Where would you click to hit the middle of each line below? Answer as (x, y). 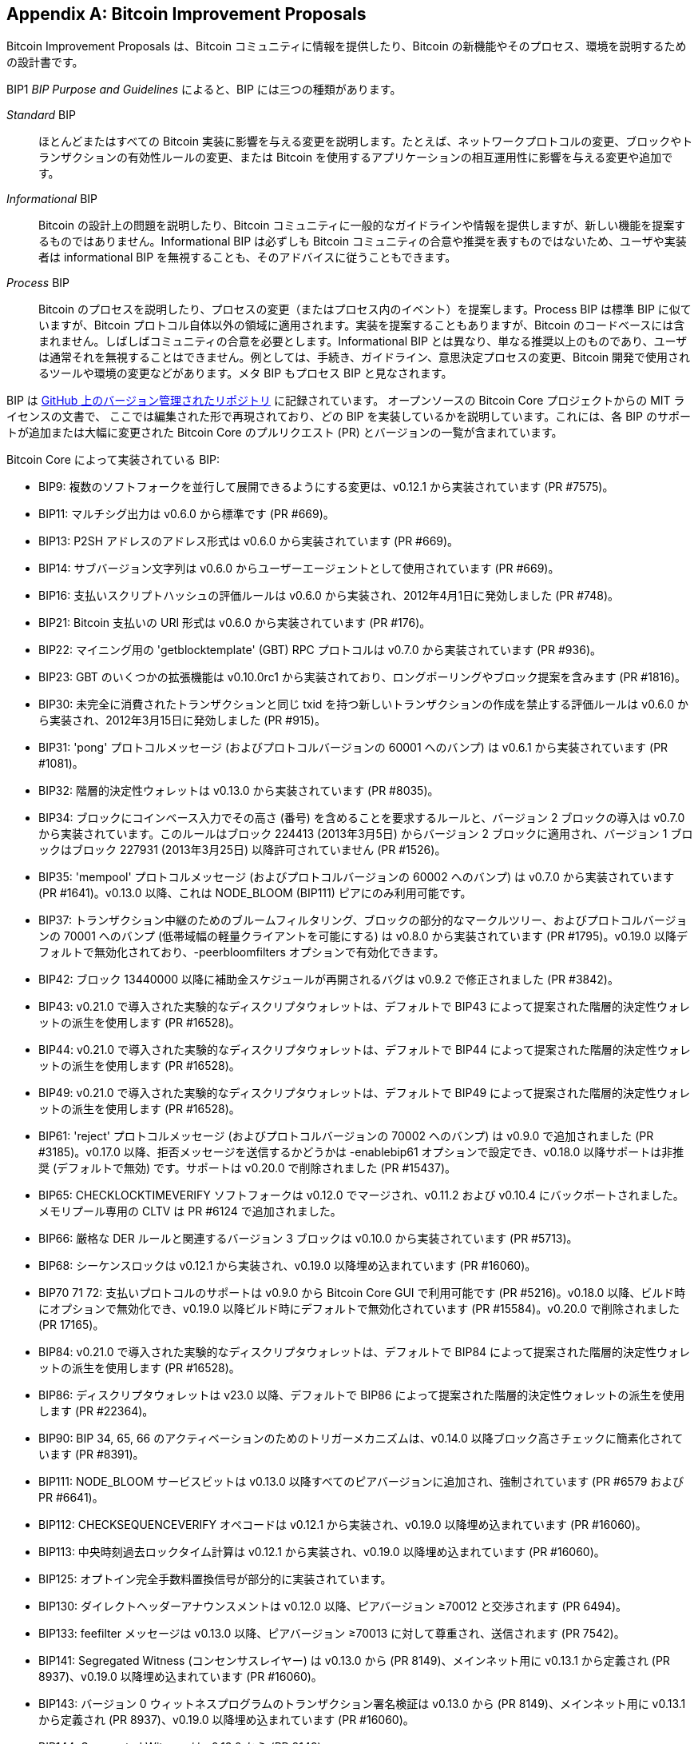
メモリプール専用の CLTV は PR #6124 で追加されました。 (190, 1211)
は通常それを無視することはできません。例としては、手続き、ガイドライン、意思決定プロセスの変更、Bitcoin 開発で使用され (365, 357)
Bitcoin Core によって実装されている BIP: (113, 460)
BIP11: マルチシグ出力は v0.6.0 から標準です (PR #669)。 (186, 514)
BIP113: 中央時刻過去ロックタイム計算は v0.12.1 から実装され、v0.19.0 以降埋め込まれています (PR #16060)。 (322, 1552)
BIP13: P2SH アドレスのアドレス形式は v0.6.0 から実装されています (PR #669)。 (249, 541)
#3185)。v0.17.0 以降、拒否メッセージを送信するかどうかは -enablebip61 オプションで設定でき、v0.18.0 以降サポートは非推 (361, 1152)
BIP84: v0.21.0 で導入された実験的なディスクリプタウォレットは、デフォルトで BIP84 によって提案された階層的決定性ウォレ (364, 1352)
